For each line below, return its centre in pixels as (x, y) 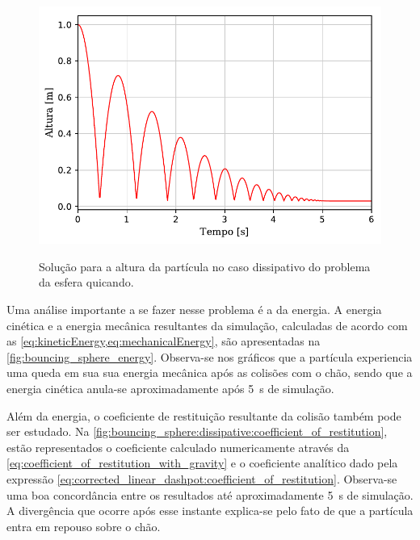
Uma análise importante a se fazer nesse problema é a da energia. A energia (194, 310)
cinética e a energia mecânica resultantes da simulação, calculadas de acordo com (207, 325)
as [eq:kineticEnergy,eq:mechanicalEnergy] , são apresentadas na (164, 341)
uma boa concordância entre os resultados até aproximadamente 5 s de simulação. (210, 494)
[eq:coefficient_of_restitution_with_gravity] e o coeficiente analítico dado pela (202, 463)
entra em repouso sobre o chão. (84, 526)
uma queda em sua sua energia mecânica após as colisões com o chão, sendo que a (210, 373)
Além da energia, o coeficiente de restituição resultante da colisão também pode (204, 415)
